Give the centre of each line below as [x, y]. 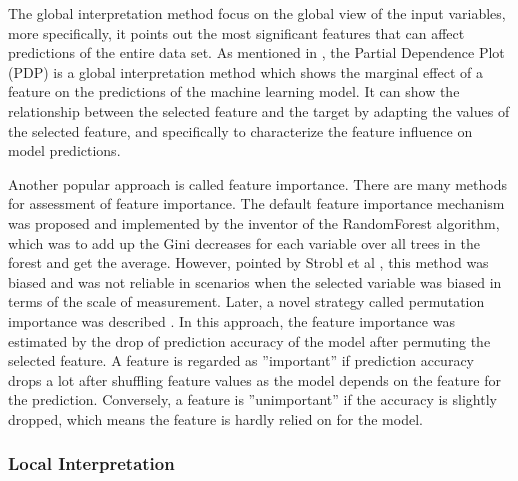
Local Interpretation [91, 463]
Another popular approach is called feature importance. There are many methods [257, 183]
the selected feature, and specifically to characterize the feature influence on [240, 130]
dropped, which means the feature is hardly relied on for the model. [215, 418]
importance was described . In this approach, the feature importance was [231, 320]
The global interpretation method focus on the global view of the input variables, [257, 13]
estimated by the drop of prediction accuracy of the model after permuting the [249, 340]
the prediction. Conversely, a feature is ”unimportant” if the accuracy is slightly [252, 399]
